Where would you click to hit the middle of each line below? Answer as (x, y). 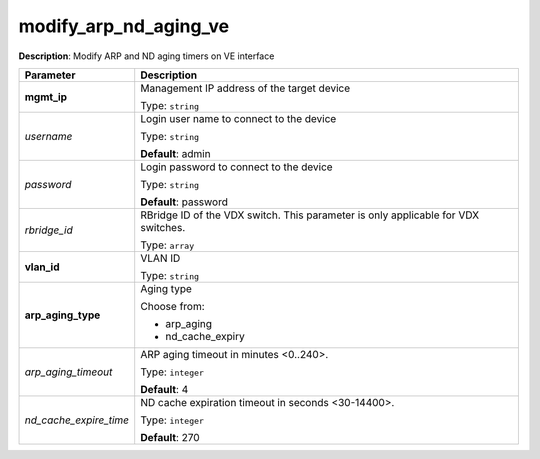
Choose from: (172, 306)
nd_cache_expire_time (77, 420)
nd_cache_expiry (205, 336)
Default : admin (175, 153)
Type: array (167, 245)
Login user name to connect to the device (238, 118)
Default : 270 (170, 437)
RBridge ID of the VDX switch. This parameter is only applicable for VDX (310, 215)
